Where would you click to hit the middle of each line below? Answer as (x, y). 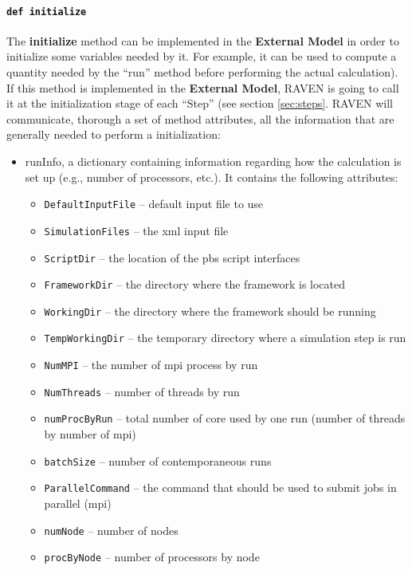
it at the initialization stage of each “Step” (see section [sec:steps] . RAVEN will (200, 103)
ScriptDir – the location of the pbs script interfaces (172, 257)
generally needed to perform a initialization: (114, 134)
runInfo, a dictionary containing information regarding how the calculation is (213, 161)
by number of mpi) (90, 434)
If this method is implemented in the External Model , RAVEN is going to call (203, 87)
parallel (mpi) (78, 503)
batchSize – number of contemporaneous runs (158, 460)
